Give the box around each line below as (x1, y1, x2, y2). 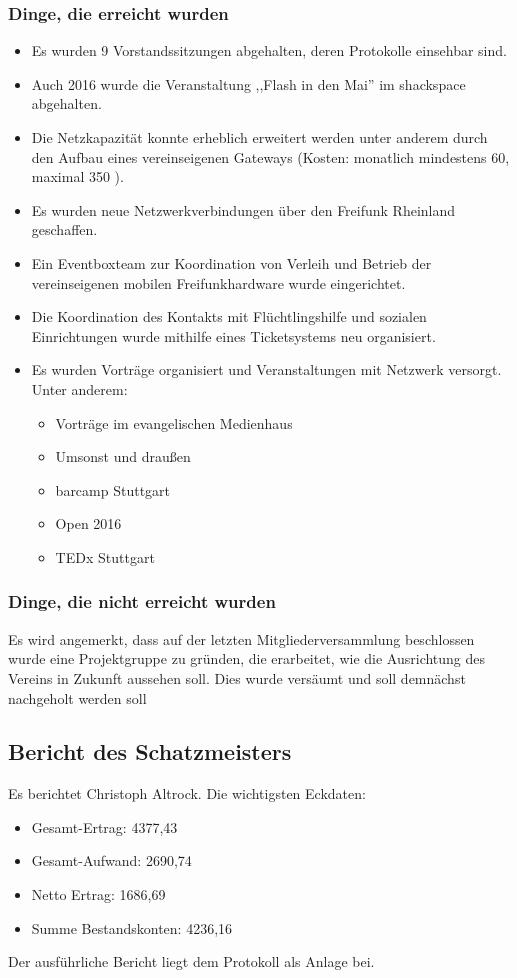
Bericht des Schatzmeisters (8, 736, 292, 767)
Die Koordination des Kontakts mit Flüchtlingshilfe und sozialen (31, 306, 427, 327)
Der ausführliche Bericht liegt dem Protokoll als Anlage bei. (8, 951, 375, 972)
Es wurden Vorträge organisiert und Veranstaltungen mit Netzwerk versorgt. (31, 359, 502, 380)
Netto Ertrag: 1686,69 (31, 884, 166, 905)
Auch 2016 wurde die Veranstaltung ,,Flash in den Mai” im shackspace (31, 73, 466, 94)
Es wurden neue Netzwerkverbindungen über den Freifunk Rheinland (31, 199, 456, 220)
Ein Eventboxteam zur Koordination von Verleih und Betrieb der (31, 252, 432, 273)
